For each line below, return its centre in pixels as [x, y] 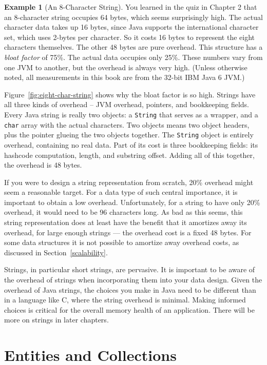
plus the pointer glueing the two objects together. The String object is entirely [129, 135]
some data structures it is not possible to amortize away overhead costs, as [122, 242]
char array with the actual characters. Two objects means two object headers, [127, 124]
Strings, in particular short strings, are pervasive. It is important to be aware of [130, 269]
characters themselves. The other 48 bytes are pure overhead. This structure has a [133, 47]
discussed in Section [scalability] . [56, 252]
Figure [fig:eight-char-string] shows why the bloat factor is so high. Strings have [130, 94]
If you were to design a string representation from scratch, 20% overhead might [129, 182]
